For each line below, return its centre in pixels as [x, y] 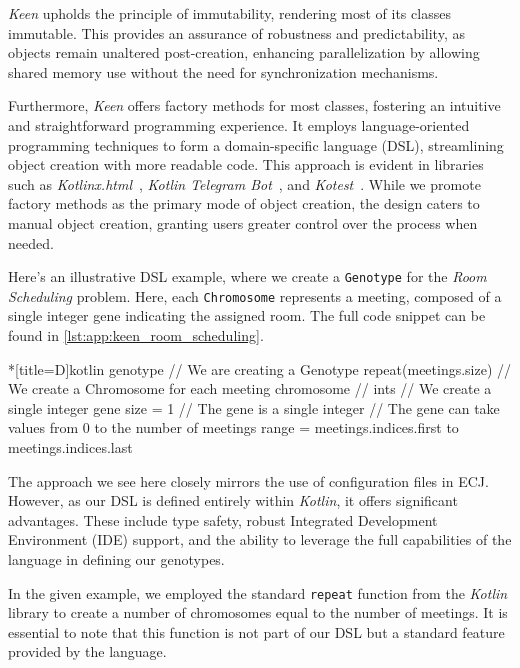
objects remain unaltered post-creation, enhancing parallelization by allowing [244, 52]
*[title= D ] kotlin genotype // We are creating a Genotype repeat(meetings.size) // [260, 368]
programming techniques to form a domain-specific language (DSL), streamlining [256, 144]
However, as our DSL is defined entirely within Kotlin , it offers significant [233, 500]
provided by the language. [87, 651]
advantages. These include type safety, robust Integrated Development [223, 519]
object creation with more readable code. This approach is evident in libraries [246, 164]
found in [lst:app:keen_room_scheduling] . [136, 335]
